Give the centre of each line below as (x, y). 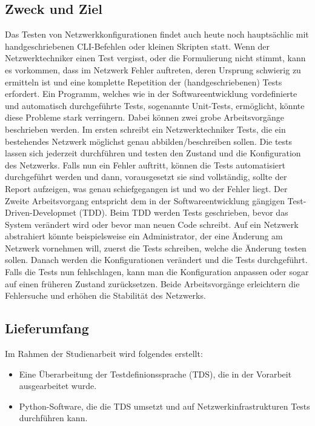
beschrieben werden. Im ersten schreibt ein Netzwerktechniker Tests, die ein (145, 129)
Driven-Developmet (41, 212)
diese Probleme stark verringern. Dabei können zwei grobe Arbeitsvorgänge (144, 117)
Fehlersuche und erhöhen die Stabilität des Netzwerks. (105, 295)
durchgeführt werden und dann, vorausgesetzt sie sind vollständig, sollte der (146, 177)
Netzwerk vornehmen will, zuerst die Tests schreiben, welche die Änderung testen (156, 248)
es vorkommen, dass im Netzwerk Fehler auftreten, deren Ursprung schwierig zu (153, 69)
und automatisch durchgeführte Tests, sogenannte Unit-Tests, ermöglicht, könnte (155, 105)
